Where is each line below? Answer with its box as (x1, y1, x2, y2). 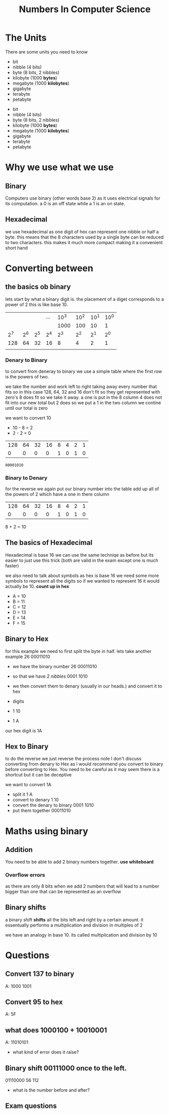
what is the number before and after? (12, 1087, 90, 1093)
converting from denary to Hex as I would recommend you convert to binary (5, 761, 163, 767)
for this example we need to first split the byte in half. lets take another (5, 648, 152, 654)
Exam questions (5, 1102, 57, 1110)
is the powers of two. (5, 373, 49, 379)
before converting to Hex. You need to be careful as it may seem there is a (5, 766, 160, 773)
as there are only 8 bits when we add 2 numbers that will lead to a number (5, 883, 159, 889)
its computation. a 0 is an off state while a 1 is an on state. (5, 200, 125, 206)
